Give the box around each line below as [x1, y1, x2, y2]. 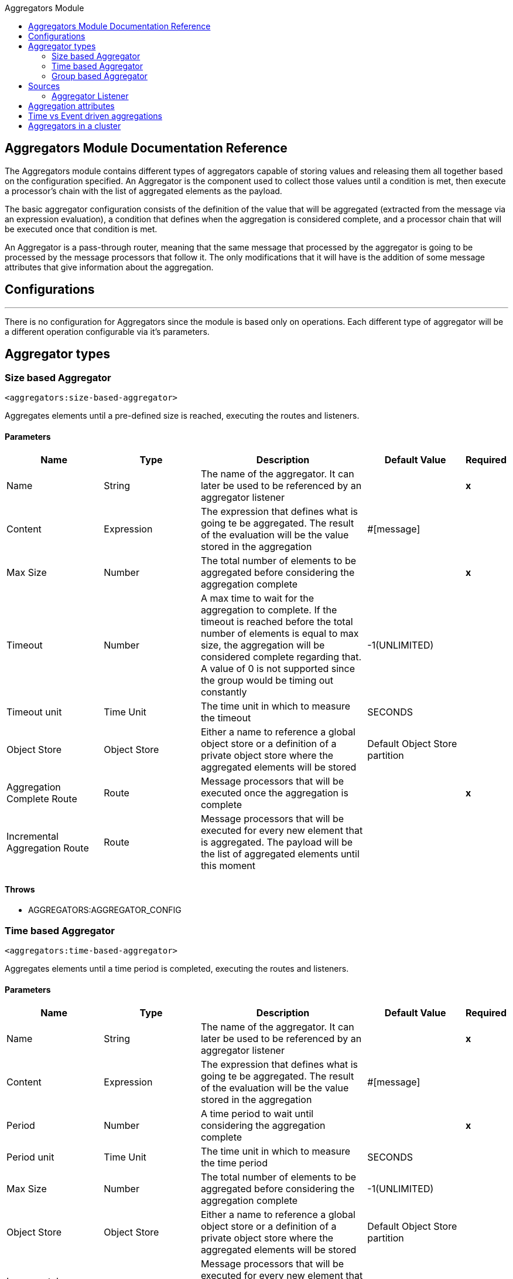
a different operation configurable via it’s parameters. [5, 326, 210, 337]
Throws [5, 884, 35, 894]
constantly [200, 686, 247, 698]
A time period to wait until [200, 1108, 314, 1120]
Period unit [6, 1151, 54, 1163]
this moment [200, 860, 256, 872]
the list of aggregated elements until [200, 848, 360, 860]
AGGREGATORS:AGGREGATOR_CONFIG [28, 905, 182, 915]
